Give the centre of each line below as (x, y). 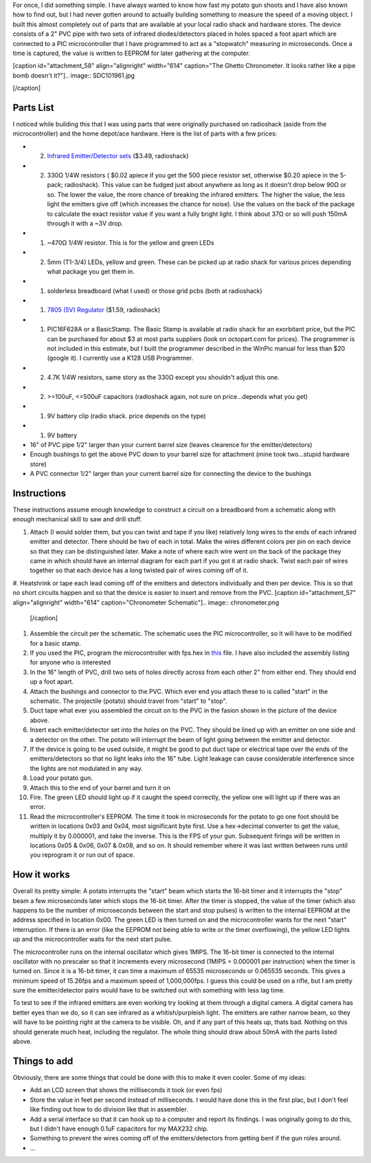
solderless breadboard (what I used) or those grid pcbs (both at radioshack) (155, 291)
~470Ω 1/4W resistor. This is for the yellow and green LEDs (131, 242)
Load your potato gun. (61, 778)
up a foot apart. (52, 682)
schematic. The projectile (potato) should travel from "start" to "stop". (128, 701)
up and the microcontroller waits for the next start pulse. (92, 939)
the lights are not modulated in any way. (87, 768)
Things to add (43, 1061)
